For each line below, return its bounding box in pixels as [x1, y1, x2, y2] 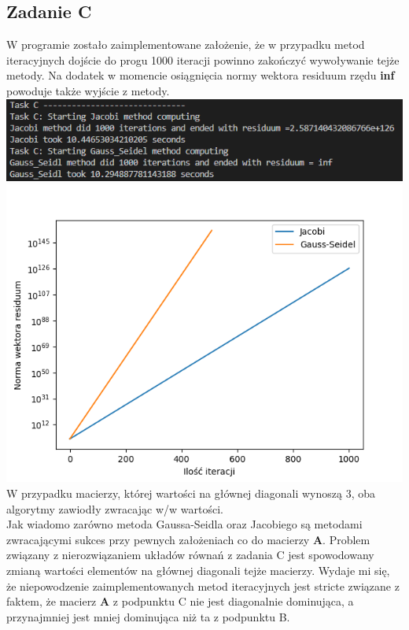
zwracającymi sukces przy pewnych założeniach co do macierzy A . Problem [6, 531, 370, 547]
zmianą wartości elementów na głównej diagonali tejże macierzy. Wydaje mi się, [6, 561, 390, 578]
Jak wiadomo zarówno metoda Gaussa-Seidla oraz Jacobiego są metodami [6, 516, 363, 532]
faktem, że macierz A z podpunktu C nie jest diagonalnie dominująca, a [6, 593, 354, 610]
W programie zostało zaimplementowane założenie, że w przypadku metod [6, 36, 365, 53]
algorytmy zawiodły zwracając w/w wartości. [6, 500, 223, 517]
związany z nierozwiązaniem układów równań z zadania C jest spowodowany [6, 547, 374, 563]
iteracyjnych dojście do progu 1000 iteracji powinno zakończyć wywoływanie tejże [6, 51, 400, 68]
